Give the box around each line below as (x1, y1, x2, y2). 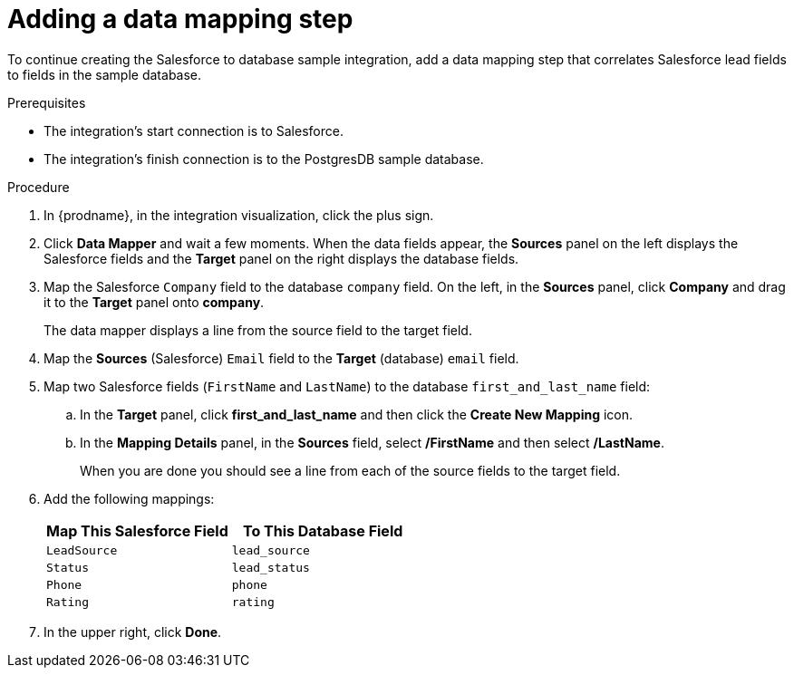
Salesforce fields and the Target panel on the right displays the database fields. (44, 250, 519, 266)
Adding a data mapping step (7, 4, 353, 34)
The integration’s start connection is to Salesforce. (44, 122, 344, 139)
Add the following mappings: (44, 490, 215, 506)
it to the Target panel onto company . (44, 294, 265, 310)
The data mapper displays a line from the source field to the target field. (44, 322, 472, 338)
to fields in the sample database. (7, 66, 202, 82)
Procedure (7, 178, 70, 195)
